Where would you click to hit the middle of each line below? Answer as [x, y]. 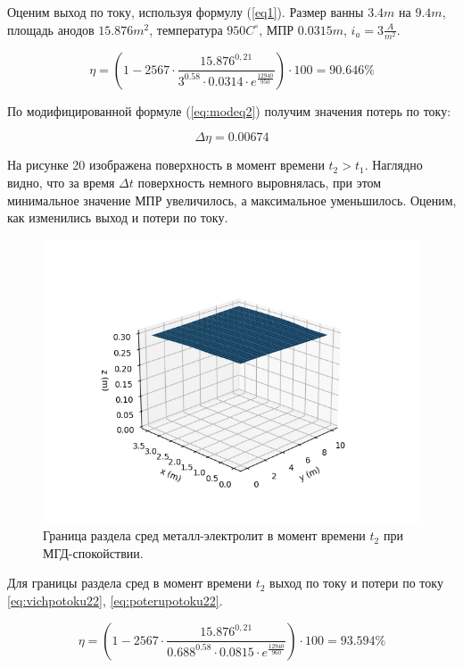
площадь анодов [51, 29]
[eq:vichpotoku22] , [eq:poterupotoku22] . [115, 601]
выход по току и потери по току [356, 583]
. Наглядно [393, 165]
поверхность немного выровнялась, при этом [260, 182]
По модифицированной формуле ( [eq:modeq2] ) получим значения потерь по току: [229, 110]
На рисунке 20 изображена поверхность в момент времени [166, 165]
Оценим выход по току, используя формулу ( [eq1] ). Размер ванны [186, 12]
